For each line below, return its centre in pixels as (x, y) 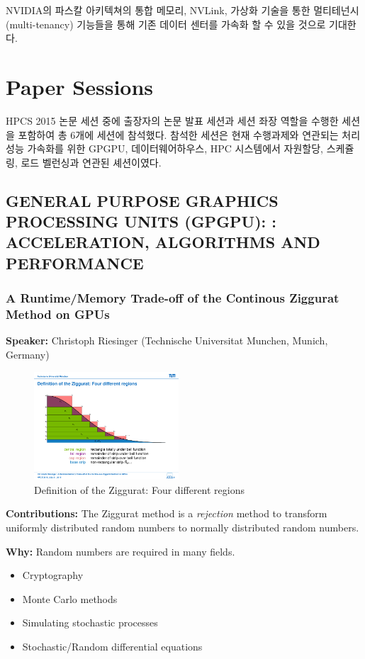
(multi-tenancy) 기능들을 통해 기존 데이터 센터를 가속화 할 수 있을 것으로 (166, 24)
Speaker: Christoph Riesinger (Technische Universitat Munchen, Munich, (167, 340)
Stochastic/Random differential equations (112, 646)
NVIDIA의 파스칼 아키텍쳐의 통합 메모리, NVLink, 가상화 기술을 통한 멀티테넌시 (182, 10)
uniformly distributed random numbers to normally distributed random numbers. (182, 527)
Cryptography (53, 575)
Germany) (28, 354)
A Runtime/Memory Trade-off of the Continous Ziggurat (173, 298)
